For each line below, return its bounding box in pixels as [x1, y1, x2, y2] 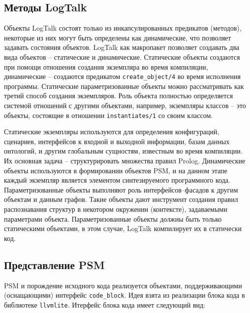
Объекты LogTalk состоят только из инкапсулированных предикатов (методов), [4, 23, 242, 33]
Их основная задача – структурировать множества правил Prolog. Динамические [4, 156, 246, 166]
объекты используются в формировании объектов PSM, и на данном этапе [4, 165, 227, 175]
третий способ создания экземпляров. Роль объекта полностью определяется [4, 90, 233, 101]
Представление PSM [4, 257, 105, 272]
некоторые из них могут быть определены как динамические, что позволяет [4, 32, 231, 42]
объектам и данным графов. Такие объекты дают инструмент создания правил [4, 194, 238, 204]
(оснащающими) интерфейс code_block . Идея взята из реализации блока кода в [4, 290, 245, 300]
